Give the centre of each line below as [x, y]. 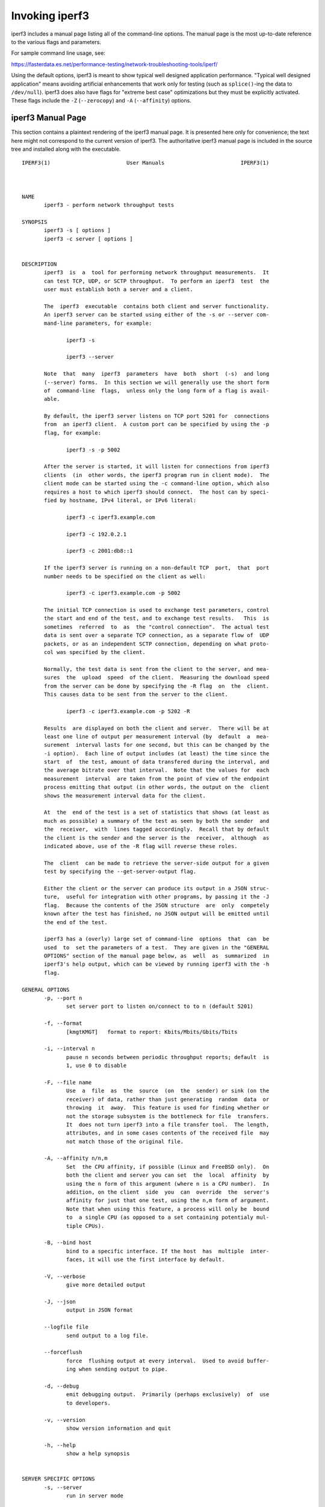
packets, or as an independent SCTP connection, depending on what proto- [157, 644]
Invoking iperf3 [50, 16]
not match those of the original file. [125, 1141]
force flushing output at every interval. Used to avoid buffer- [168, 1361]
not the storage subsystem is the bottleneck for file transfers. [168, 1116]
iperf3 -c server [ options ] [89, 239]
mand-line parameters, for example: [98, 323]
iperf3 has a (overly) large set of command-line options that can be [157, 939]
